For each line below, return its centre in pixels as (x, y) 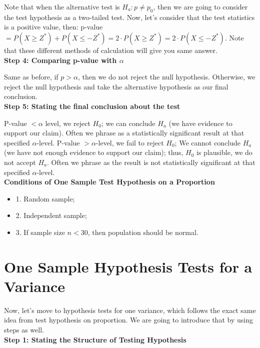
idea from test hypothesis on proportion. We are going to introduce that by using (128, 320)
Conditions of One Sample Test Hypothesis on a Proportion (109, 182)
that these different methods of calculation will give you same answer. (111, 50)
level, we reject (68, 123)
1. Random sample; (45, 198)
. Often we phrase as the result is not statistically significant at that (151, 162)
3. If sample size (40, 232)
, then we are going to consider (200, 6)
